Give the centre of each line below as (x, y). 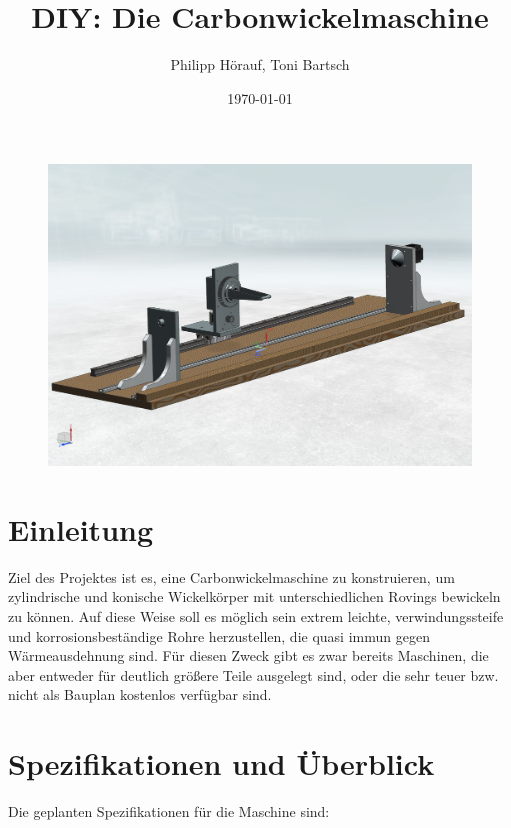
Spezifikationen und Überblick (221, 763)
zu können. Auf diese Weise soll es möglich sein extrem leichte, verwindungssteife (256, 616)
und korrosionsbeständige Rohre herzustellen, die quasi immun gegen (219, 635)
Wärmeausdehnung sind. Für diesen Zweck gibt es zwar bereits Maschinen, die (248, 655)
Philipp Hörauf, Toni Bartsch (260, 64)
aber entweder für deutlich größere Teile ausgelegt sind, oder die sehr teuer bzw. (253, 674)
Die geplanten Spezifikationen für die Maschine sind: (169, 811)
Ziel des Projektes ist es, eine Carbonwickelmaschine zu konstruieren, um (231, 576)
